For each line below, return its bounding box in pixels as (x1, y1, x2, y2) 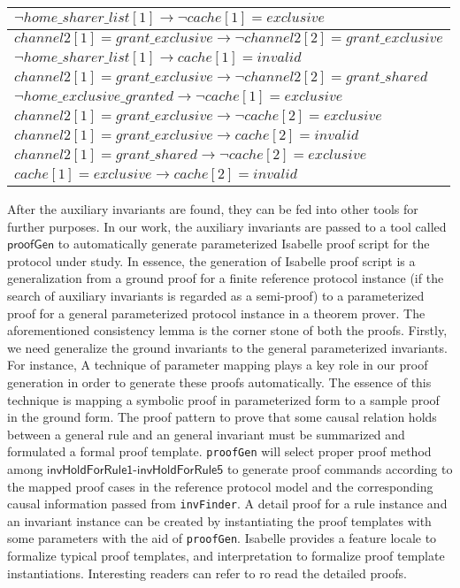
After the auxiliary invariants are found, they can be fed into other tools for (7, 200, 418, 218)
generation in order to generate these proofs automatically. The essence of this (7, 372, 432, 391)
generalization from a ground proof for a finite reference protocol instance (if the (7, 269, 444, 287)
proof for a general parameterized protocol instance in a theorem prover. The (7, 303, 425, 322)
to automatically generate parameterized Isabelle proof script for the (57, 234, 430, 253)
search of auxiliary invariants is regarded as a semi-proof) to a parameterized (7, 286, 425, 304)
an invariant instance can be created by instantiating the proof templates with (7, 511, 432, 530)
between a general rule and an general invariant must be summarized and (7, 424, 405, 443)
